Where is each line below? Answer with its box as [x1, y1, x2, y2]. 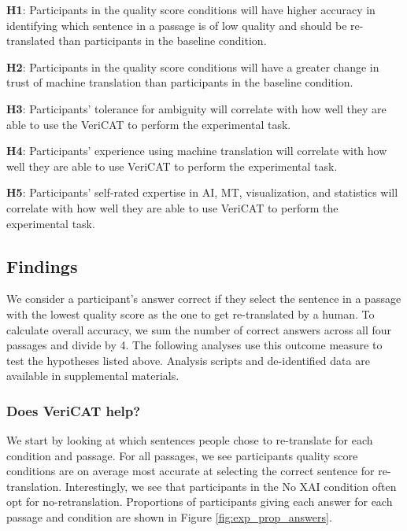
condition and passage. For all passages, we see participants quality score [6, 447, 358, 463]
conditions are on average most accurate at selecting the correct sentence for [6, 463, 375, 479]
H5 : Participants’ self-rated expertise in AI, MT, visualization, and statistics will [6, 184, 398, 201]
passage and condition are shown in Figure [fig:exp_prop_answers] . [6, 509, 332, 525]
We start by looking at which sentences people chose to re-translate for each [6, 432, 373, 448]
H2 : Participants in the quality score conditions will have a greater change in [6, 58, 379, 75]
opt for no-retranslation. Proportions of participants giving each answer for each [6, 493, 393, 510]
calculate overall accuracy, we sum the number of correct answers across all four [6, 321, 392, 337]
